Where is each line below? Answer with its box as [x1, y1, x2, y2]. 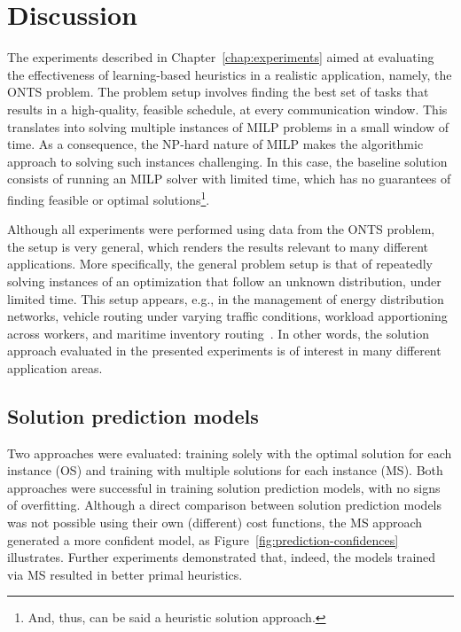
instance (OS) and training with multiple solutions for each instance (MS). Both [7, 461, 443, 480]
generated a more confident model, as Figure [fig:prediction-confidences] [7, 530, 399, 549]
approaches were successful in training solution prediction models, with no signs [7, 478, 441, 496]
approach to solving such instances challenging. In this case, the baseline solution [7, 152, 448, 170]
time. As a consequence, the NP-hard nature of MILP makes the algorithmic [7, 135, 424, 153]
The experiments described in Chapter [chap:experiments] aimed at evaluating [7, 48, 434, 66]
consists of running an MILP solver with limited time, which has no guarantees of [7, 169, 451, 188]
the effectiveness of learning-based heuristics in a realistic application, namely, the [7, 65, 452, 83]
